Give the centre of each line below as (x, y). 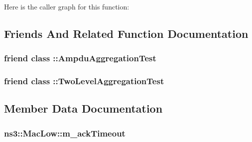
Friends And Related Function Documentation (126, 33)
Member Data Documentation (83, 108)
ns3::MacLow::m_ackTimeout (65, 133)
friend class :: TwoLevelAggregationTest (84, 81)
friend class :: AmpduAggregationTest (80, 58)
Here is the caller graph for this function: (67, 6)
